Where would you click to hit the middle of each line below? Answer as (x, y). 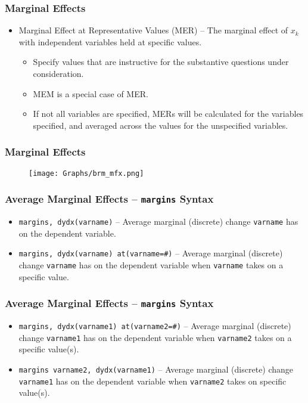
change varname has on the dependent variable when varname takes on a (151, 264)
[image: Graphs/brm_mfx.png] (86, 173)
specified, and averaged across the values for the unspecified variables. (161, 125)
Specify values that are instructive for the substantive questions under (161, 62)
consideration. (58, 73)
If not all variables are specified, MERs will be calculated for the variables (168, 114)
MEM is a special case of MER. (91, 93)
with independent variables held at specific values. (110, 41)
